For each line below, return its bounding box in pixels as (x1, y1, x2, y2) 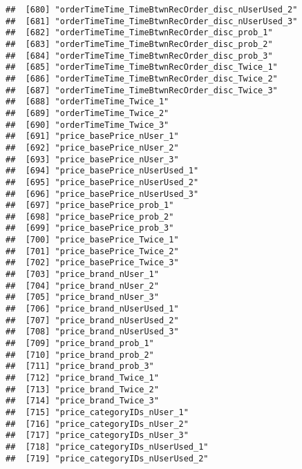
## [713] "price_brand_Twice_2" (6, 384, 159, 394)
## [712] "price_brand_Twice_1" (6, 373, 159, 383)
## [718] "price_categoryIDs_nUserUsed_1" (6, 441, 209, 452)
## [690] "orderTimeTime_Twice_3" (6, 119, 169, 130)
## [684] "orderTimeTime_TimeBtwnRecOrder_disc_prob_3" (6, 50, 273, 61)
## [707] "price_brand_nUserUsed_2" (6, 315, 179, 325)
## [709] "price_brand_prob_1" (6, 338, 154, 349)
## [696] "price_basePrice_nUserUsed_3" (6, 189, 199, 199)
